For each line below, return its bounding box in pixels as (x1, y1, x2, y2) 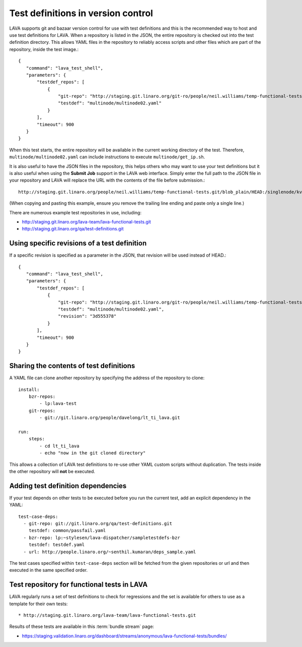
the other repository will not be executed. (9, 468, 96, 474)
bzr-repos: (28, 393, 56, 399)
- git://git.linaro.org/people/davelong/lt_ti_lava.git (39, 415, 181, 421)
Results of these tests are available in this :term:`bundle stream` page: (9, 623, 155, 630)
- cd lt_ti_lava (39, 443, 80, 449)
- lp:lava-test (39, 401, 77, 406)
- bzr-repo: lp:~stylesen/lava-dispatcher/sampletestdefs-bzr (23, 535, 181, 541)
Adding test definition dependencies (9, 482, 127, 490)
